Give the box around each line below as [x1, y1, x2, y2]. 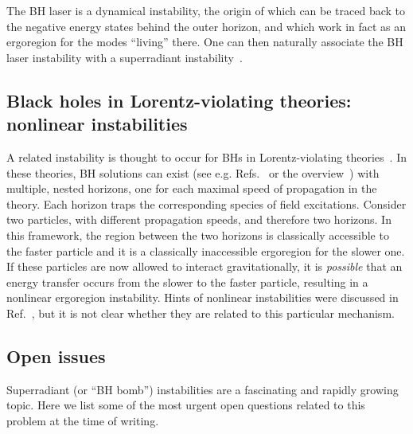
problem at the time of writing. [6, 412, 159, 428]
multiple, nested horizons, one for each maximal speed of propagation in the [6, 180, 377, 197]
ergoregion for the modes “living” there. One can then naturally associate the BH [6, 33, 403, 50]
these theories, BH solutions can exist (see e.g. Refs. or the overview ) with [6, 164, 380, 181]
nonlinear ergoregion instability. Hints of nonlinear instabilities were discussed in [6, 289, 399, 306]
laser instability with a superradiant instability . [6, 49, 243, 65]
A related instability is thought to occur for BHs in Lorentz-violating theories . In [6, 148, 407, 165]
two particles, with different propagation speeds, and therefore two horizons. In [6, 211, 392, 228]
